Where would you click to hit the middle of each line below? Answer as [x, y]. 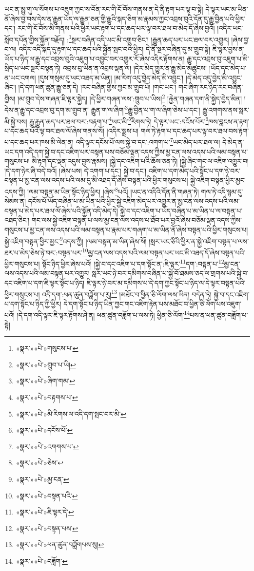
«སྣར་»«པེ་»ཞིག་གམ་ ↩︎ [45, 381]
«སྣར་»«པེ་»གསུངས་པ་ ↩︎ [47, 348]
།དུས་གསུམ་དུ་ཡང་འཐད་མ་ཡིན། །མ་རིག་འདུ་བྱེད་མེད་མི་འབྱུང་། [111, 77]
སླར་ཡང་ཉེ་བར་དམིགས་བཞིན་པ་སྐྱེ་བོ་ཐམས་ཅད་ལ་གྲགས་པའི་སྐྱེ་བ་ [170, 273]
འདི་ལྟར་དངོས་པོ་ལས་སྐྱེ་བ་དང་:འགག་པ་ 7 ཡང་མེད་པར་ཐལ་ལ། [148, 141]
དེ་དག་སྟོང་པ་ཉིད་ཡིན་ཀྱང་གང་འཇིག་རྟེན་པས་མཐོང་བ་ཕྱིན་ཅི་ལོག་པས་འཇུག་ [152, 303]
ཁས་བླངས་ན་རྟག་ [229, 121]
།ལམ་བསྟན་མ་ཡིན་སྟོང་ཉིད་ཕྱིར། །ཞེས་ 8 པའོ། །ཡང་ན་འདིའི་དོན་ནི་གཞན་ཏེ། [113, 190]
